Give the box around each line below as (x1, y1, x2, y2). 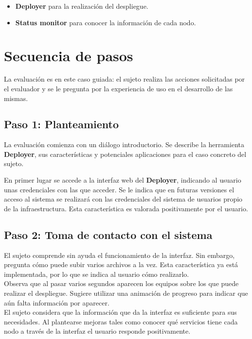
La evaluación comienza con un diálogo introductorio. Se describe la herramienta (4, 139, 244, 150)
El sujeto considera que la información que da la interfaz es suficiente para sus (4, 307, 237, 317)
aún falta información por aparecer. (4, 297, 109, 307)
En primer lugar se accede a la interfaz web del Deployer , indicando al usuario (4, 175, 241, 185)
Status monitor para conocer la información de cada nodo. (15, 17, 196, 27)
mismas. (4, 93, 28, 103)
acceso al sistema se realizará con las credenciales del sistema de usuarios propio (4, 194, 243, 204)
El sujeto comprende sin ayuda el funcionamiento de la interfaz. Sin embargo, (4, 250, 235, 260)
